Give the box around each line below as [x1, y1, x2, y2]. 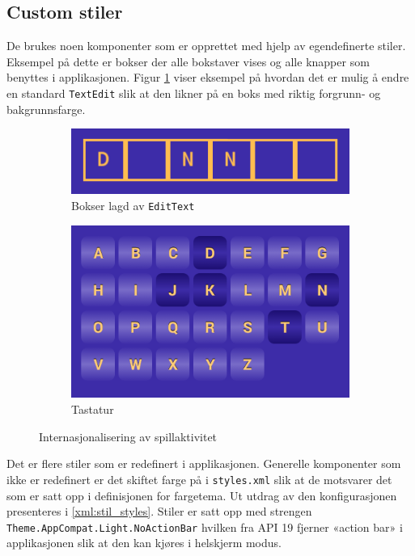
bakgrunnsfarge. [6, 100, 86, 117]
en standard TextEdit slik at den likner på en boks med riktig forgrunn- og [6, 84, 381, 101]
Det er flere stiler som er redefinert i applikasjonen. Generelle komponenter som [6, 455, 401, 472]
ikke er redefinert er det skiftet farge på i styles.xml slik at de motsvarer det [6, 470, 392, 487]
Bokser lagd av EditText [71, 196, 195, 213]
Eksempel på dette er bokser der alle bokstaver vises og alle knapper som [6, 53, 370, 69]
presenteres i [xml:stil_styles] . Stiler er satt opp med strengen [6, 503, 312, 520]
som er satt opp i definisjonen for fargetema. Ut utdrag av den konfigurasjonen [6, 486, 397, 503]
